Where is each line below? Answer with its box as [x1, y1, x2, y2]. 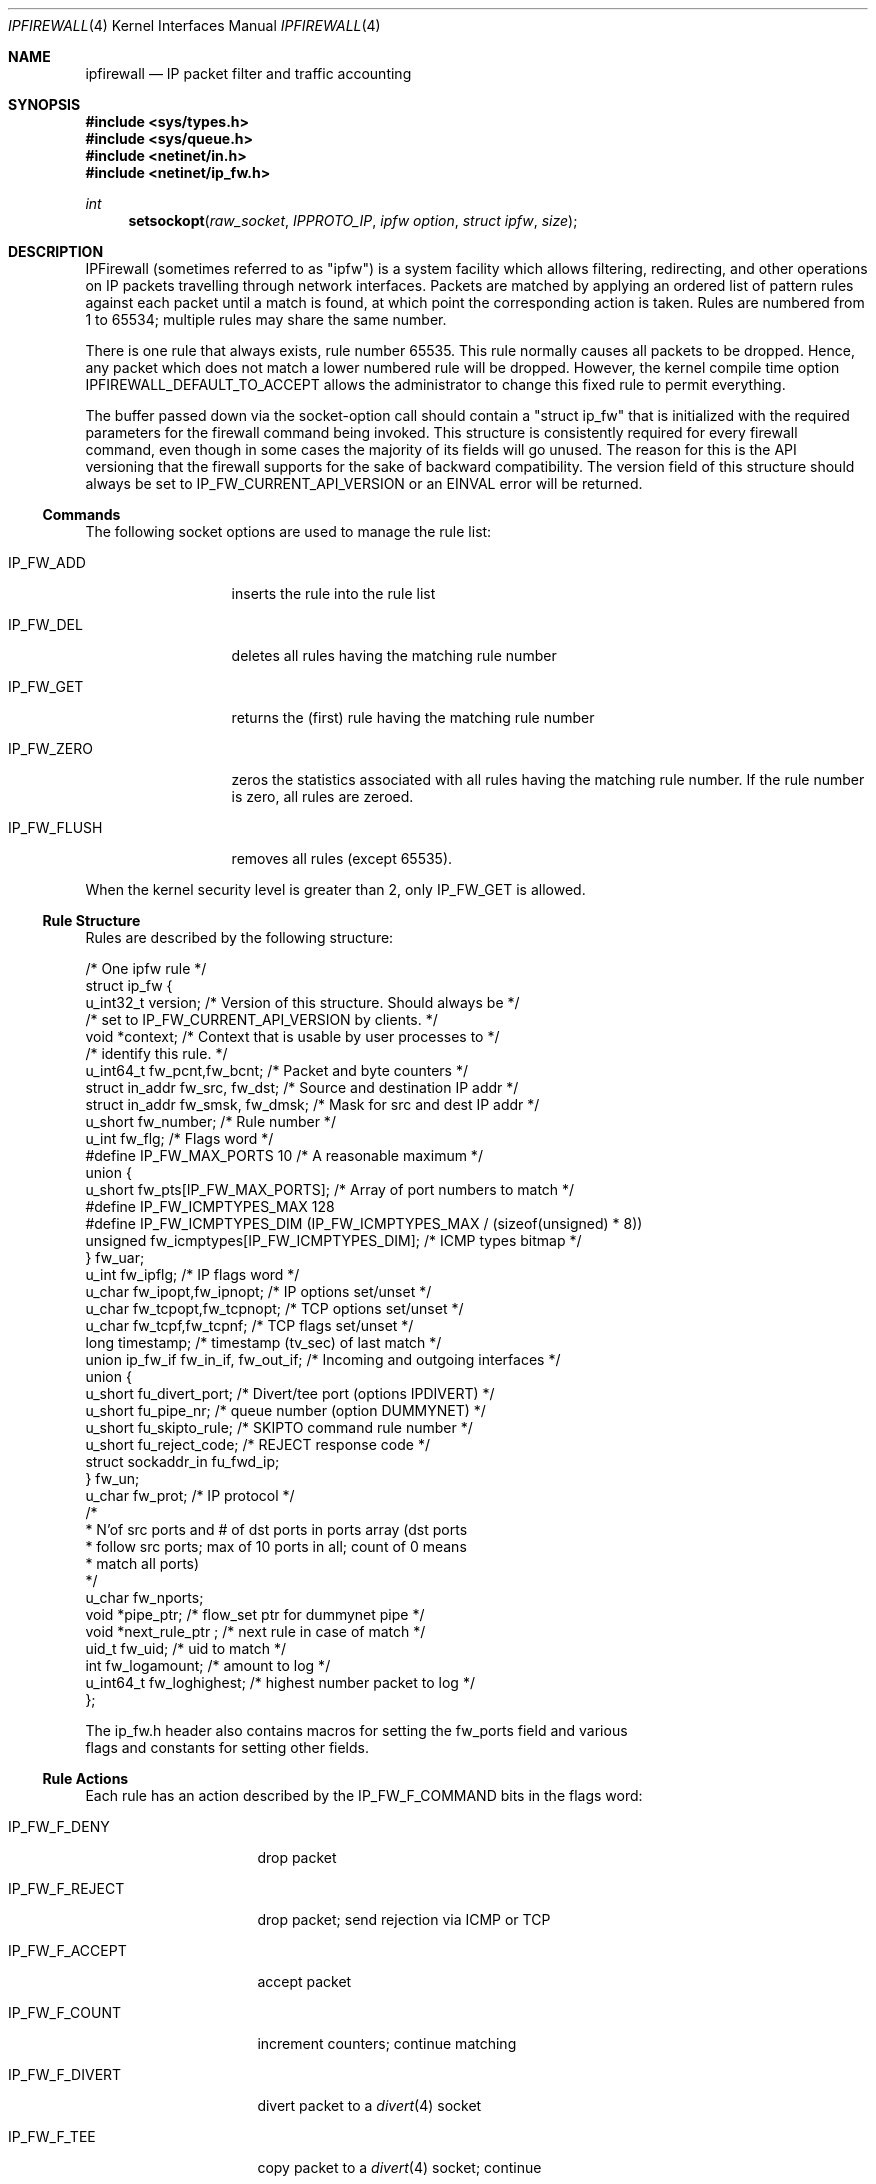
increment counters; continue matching [257, 2035, 517, 2052]
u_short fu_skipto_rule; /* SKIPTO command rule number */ [85, 1419, 473, 1436]
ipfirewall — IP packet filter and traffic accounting [85, 65, 412, 82]
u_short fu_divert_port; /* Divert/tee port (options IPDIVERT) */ [85, 1385, 495, 1402]
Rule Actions [42, 1770, 129, 1787]
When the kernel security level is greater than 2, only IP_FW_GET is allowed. [85, 881, 586, 898]
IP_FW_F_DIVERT [8, 2066, 122, 2083]
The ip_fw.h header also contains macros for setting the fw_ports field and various [85, 1722, 628, 1739]
